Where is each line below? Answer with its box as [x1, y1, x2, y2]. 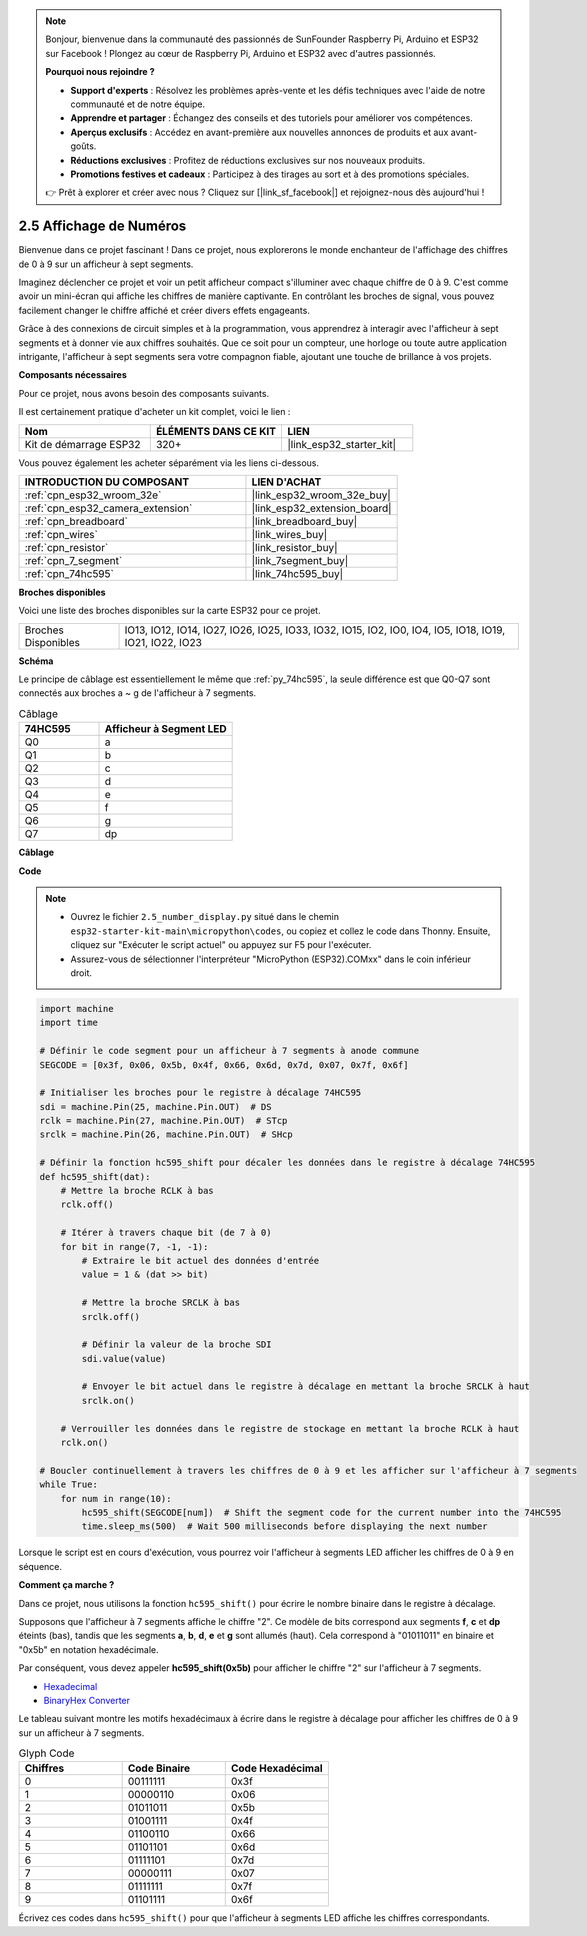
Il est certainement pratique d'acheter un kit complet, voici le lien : [18, 406, 291, 418]
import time [39, 1017, 99, 1029]
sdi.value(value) [81, 1353, 167, 1364]
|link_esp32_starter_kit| [287, 437, 397, 451]
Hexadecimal [43, 1680, 98, 1692]
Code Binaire [127, 1761, 190, 1775]
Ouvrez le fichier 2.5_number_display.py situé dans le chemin [70, 911, 340, 923]
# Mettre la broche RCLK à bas [60, 1185, 214, 1197]
